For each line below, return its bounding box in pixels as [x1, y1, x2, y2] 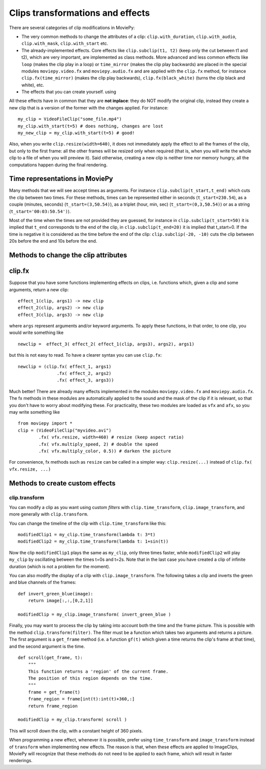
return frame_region [28, 703, 78, 709]
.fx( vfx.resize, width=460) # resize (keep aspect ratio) [38, 435, 184, 440]
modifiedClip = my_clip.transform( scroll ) [18, 717, 128, 723]
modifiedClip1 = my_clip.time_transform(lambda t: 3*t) [18, 532, 156, 538]
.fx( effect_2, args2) [57, 370, 112, 376]
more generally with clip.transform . [9, 511, 89, 517]
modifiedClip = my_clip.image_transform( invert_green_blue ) [18, 612, 171, 617]
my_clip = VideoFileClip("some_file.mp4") [18, 116, 122, 122]
